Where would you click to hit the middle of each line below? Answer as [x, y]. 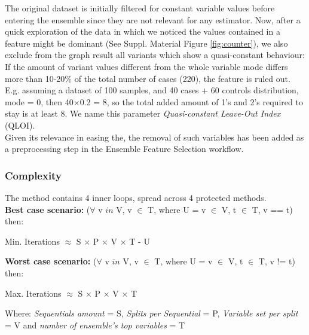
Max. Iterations [33, 293]
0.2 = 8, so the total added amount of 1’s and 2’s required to [191, 101]
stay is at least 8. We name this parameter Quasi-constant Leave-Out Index [143, 113]
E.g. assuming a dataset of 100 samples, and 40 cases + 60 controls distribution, [152, 90]
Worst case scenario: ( [51, 261]
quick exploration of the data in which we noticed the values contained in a [143, 31]
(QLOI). [20, 125]
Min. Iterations [32, 241]
